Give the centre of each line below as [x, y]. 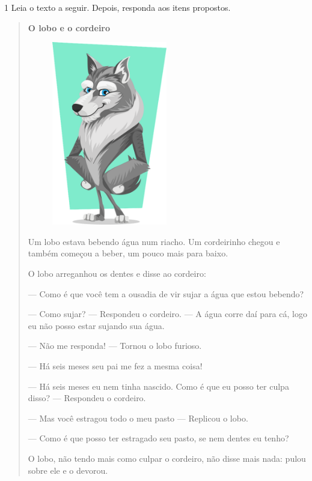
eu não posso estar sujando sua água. [96, 325]
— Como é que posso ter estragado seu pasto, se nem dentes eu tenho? [158, 438]
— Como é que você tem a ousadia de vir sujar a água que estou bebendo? [166, 293]
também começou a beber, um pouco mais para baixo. [128, 253]
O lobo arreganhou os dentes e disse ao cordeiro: [117, 273]
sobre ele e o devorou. [68, 470]
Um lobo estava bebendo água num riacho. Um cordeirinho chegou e [154, 241]
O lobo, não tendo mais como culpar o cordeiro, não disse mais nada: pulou [167, 458]
